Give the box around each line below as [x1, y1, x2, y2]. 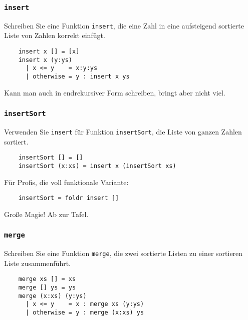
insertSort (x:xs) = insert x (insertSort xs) [18, 162, 176, 169]
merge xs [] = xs [18, 275, 76, 283]
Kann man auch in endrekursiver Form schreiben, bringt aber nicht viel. [4, 87, 225, 97]
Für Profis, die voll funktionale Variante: [4, 176, 129, 187]
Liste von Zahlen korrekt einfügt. [4, 30, 105, 40]
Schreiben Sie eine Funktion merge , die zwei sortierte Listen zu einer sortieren [4, 248, 243, 258]
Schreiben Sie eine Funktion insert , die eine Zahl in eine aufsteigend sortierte [4, 20, 244, 30]
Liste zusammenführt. [4, 257, 71, 268]
